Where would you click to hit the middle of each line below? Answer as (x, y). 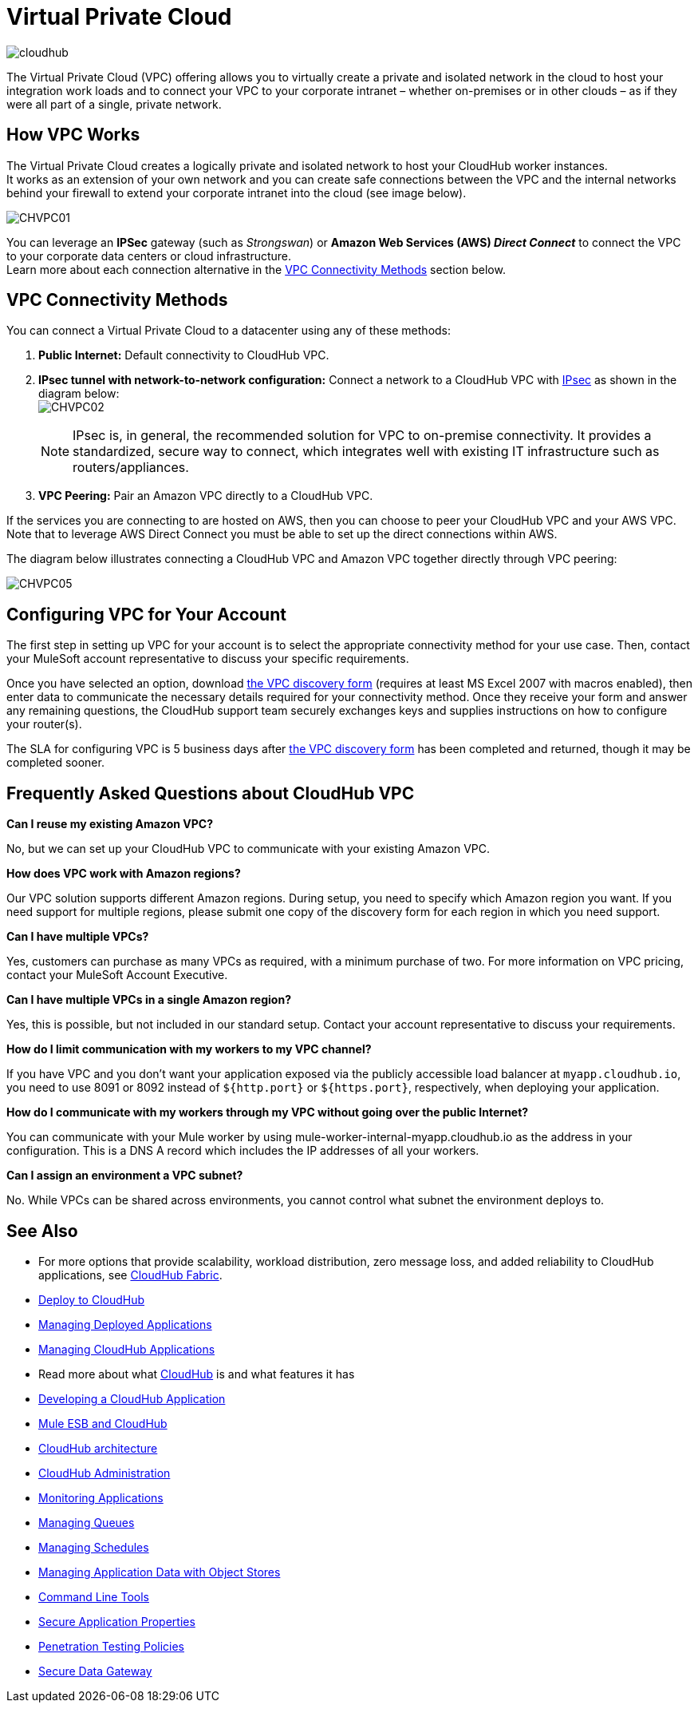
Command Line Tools (94, 1596)
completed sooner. (55, 763)
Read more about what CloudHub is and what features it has (197, 1374)
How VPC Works (73, 135)
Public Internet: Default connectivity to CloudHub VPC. (184, 355)
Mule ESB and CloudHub (103, 1423)
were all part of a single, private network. (114, 104)
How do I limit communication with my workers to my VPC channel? (189, 1049)
